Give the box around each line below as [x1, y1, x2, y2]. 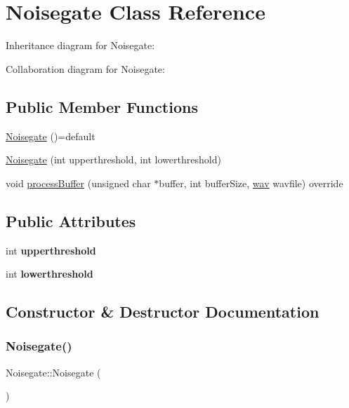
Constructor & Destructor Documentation [6, 301, 320, 322]
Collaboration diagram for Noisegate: [6, 61, 165, 76]
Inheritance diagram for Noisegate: [6, 38, 155, 53]
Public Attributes [6, 210, 136, 231]
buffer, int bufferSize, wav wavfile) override [159, 175, 343, 190]
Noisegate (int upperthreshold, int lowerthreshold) [6, 152, 221, 167]
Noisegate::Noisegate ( [6, 365, 101, 379]
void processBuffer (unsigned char [6, 175, 151, 190]
